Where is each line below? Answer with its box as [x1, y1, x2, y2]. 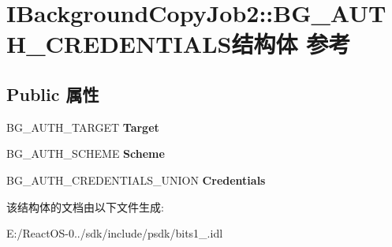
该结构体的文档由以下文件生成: [6, 198, 164, 215]
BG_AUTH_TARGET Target [6, 118, 159, 135]
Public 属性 [6, 81, 99, 106]
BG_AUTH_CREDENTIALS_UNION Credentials [6, 171, 266, 188]
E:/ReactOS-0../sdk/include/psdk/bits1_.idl [6, 225, 223, 241]
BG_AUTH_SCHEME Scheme [6, 145, 165, 162]
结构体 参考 [231, 28, 351, 60]
